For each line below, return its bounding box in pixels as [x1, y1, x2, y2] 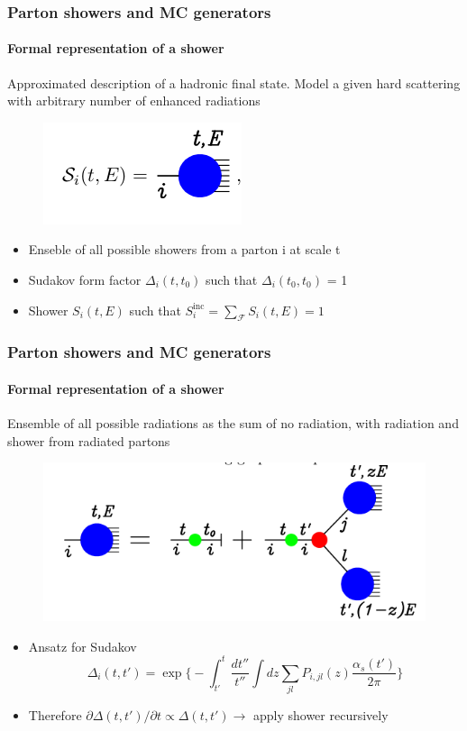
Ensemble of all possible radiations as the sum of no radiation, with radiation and [7, 414, 459, 433]
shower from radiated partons [7, 431, 170, 450]
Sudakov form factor [28, 270, 142, 289]
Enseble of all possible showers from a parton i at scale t [28, 240, 341, 259]
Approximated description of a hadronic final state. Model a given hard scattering [7, 73, 461, 92]
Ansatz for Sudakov [28, 636, 137, 655]
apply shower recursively [252, 706, 389, 725]
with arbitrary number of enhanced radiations [7, 91, 261, 110]
